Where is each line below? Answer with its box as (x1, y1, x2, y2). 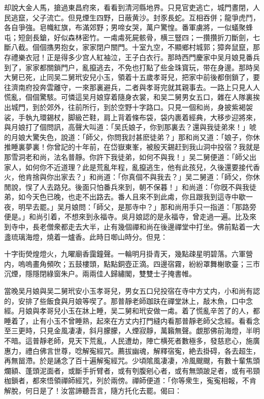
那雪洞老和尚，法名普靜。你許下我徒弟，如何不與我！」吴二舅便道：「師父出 (4, 151, 256, 162)
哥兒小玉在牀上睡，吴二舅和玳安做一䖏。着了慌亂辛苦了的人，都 (46, 305, 260, 316)
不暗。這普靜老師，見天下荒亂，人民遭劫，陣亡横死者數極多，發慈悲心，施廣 (4, 335, 260, 346)
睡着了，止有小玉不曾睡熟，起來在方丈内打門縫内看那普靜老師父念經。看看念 (4, 315, 260, 326)
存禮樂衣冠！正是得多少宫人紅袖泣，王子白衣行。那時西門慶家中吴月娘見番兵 (4, 51, 260, 62)
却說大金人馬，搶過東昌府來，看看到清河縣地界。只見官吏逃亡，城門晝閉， (4, 2, 253, 12)
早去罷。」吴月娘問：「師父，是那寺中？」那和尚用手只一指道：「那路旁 (25, 201, 256, 212)
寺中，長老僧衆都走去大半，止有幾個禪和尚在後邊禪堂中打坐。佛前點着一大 (11, 221, 260, 232)
